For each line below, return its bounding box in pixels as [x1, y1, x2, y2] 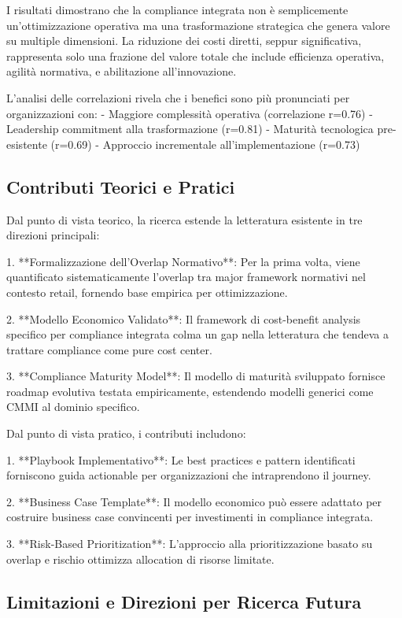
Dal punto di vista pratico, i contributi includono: [6, 425, 246, 442]
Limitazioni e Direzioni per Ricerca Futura [6, 589, 362, 613]
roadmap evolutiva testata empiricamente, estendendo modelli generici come [6, 383, 374, 399]
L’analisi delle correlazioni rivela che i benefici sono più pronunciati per [6, 89, 350, 105]
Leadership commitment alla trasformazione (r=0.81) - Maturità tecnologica [6, 120, 374, 137]
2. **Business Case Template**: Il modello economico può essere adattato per [6, 493, 382, 509]
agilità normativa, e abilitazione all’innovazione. [6, 63, 237, 80]
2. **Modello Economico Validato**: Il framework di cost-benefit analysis [6, 310, 361, 327]
